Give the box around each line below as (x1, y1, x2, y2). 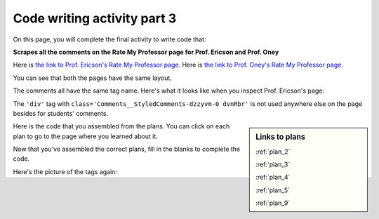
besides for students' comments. (13, 109, 109, 117)
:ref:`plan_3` (255, 160, 291, 168)
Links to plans (255, 132, 305, 142)
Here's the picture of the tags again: (13, 167, 117, 175)
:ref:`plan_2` (255, 147, 291, 156)
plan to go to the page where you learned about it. (13, 132, 158, 140)
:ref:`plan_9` (255, 199, 291, 207)
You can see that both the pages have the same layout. (13, 74, 172, 82)
